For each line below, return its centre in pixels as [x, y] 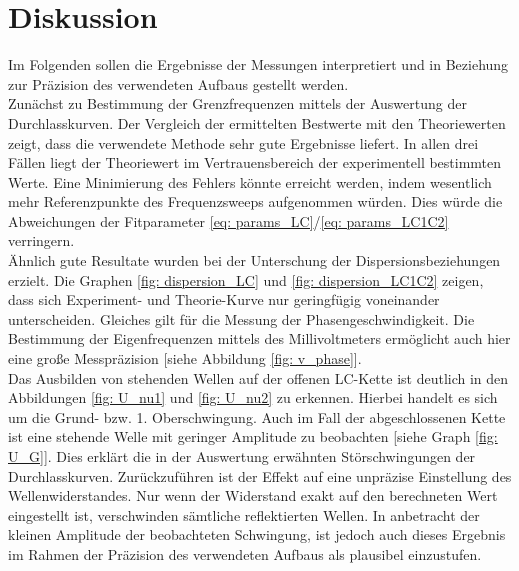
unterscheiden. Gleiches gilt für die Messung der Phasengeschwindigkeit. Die [241, 318]
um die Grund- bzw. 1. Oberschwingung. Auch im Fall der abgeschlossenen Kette [257, 416]
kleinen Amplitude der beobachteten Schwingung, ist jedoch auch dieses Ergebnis [257, 534]
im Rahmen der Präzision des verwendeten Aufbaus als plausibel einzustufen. [245, 553]
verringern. [41, 240]
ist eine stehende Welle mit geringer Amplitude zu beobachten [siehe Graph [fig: [253, 436]
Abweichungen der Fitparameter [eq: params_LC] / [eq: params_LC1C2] [228, 220]
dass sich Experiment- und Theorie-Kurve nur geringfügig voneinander [224, 299]
